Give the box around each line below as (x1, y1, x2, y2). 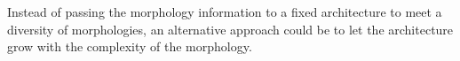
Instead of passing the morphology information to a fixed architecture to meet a (7, 3, 442, 20)
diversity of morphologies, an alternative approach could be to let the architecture (7, 19, 454, 38)
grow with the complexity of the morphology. (7, 37, 252, 56)
